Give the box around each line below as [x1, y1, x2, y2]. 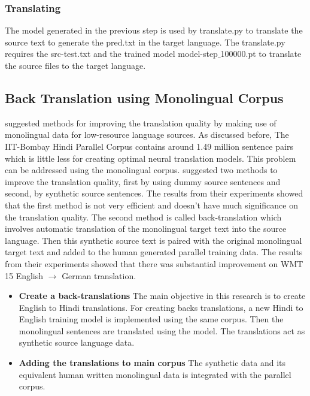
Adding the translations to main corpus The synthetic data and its [19, 356, 286, 369]
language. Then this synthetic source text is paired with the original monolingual [5, 234, 302, 246]
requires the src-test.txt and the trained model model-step [5, 47, 218, 60]
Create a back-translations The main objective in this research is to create [19, 289, 306, 302]
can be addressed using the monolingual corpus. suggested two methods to [5, 164, 278, 176]
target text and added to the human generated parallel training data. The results [5, 246, 303, 258]
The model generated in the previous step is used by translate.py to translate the [5, 24, 303, 37]
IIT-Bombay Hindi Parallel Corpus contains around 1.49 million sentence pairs [5, 140, 293, 152]
